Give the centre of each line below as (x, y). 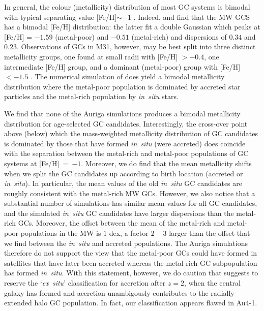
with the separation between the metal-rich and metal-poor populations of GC (126, 153)
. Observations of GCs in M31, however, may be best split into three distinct (136, 46)
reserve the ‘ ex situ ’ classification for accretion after (85, 283)
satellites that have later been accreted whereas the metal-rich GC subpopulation (131, 262)
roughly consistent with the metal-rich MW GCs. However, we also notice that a (130, 193)
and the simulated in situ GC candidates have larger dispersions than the (119, 213)
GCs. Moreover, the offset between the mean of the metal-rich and (121, 223)
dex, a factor (129, 233)
